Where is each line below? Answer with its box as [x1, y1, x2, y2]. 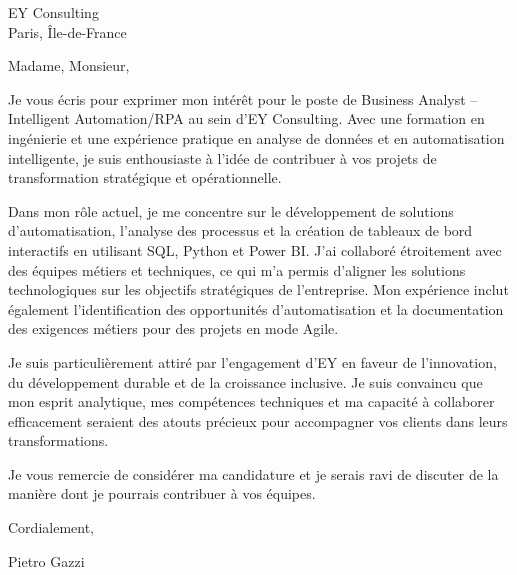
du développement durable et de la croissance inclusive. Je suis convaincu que [8, 371, 483, 392]
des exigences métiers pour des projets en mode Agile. [8, 318, 339, 339]
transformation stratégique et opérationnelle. [8, 167, 282, 188]
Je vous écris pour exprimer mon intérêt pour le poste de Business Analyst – [8, 88, 478, 109]
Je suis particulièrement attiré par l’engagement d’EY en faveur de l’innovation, [8, 351, 497, 372]
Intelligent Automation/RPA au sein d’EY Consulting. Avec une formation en [8, 108, 485, 129]
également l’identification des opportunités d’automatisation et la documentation [8, 298, 504, 319]
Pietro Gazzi [8, 550, 85, 571]
